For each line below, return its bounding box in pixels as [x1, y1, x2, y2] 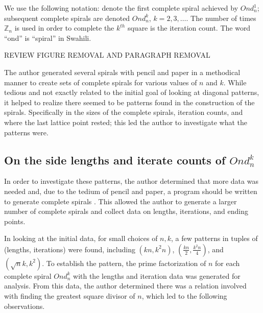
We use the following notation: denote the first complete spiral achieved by [4, 3, 238, 13]
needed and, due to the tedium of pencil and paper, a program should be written [4, 185, 257, 196]
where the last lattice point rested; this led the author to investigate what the [4, 116, 248, 127]
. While [223, 77, 247, 87]
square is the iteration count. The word [127, 22, 251, 33]
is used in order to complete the [14, 22, 114, 33]
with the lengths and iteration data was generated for [73, 270, 241, 281]
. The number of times [186, 12, 256, 23]
